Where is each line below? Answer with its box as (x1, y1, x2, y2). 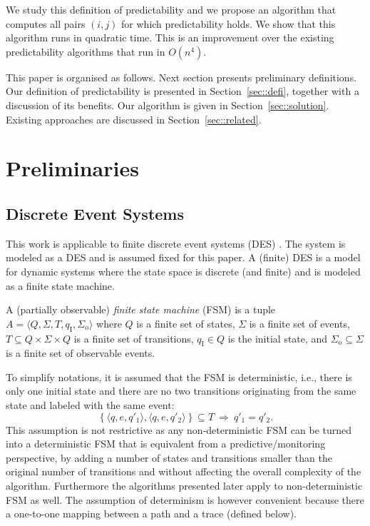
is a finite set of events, (249, 315, 350, 330)
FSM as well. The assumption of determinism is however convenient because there (6, 492, 364, 507)
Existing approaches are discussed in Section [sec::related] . (6, 111, 262, 126)
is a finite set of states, (136, 315, 235, 330)
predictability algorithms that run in (6, 44, 165, 59)
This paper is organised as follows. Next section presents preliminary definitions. (6, 69, 357, 84)
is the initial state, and (227, 330, 328, 345)
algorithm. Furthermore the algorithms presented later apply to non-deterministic (6, 478, 363, 493)
